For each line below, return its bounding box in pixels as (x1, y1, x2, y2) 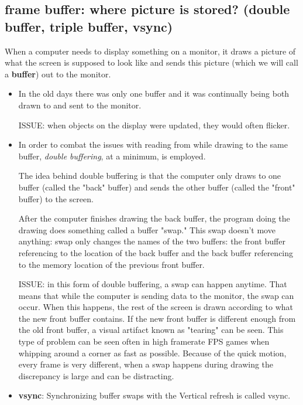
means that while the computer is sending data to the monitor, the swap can (18, 289, 294, 301)
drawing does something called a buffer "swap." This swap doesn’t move (18, 223, 276, 236)
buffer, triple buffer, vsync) (5, 17, 173, 35)
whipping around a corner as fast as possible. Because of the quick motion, (18, 346, 287, 359)
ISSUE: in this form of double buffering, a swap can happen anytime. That (18, 278, 287, 290)
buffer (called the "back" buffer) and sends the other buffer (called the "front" (18, 181, 295, 193)
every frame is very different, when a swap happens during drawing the (18, 358, 274, 370)
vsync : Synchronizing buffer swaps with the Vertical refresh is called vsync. (18, 389, 291, 401)
